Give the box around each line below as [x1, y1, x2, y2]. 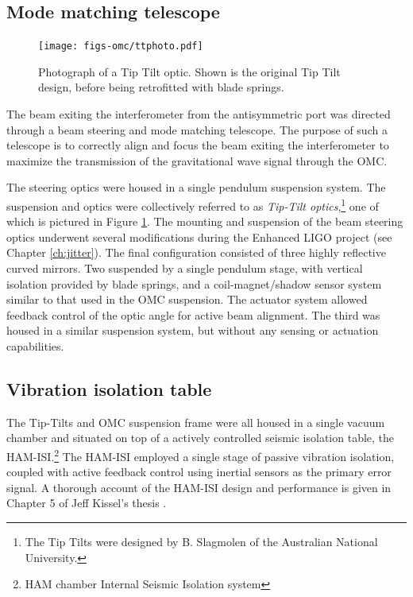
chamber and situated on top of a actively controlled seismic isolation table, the [6, 429, 395, 446]
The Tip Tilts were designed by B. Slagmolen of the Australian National [25, 533, 378, 550]
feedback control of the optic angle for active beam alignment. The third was [6, 306, 380, 323]
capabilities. [6, 338, 64, 355]
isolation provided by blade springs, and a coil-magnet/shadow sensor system [6, 275, 382, 292]
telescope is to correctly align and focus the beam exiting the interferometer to [6, 137, 389, 153]
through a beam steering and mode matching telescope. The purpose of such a [6, 121, 388, 138]
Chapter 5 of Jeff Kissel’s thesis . [6, 494, 167, 511]
